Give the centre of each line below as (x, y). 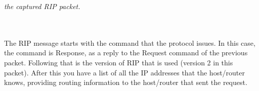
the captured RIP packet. (42, 6)
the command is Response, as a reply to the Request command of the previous (126, 53)
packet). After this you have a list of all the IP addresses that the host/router (125, 72)
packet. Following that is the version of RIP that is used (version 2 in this (119, 62)
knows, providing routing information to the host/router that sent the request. (126, 82)
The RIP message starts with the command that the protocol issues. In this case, (130, 42)
